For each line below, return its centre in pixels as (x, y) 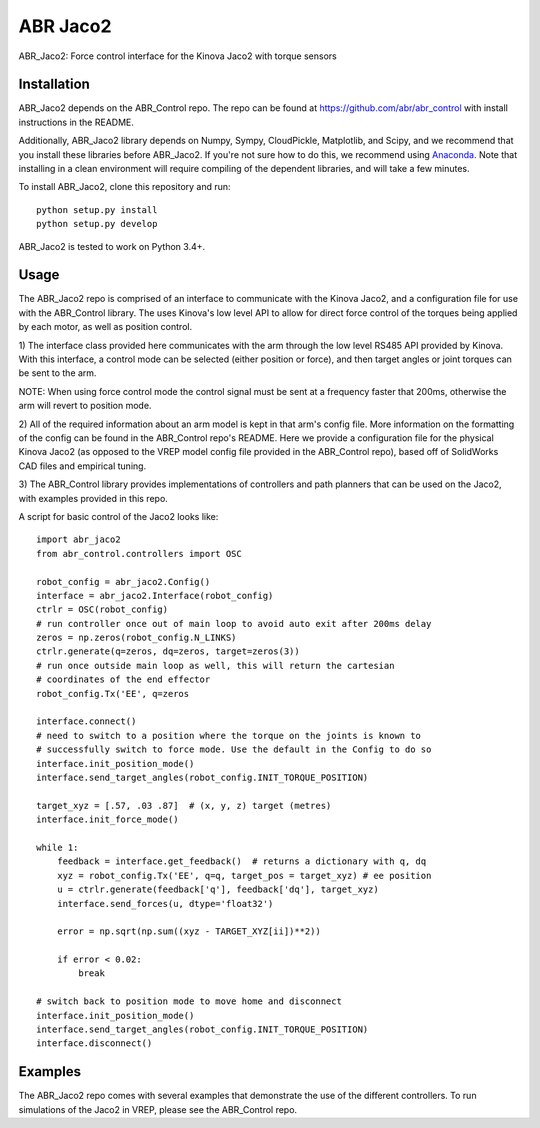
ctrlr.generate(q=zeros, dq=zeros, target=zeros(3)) (168, 651)
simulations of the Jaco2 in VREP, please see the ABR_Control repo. (158, 1109)
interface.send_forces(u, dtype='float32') (165, 903)
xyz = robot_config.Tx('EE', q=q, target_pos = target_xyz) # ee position (244, 875)
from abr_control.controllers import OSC (139, 553)
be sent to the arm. (57, 373)
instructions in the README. (76, 122)
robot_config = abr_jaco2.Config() (123, 581)
